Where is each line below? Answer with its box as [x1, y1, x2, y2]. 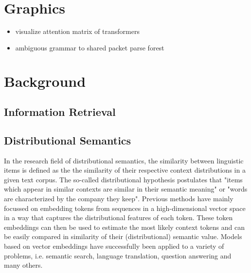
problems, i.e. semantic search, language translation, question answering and [4, 250, 232, 260]
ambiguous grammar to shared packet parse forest [15, 42, 164, 52]
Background [4, 71, 86, 91]
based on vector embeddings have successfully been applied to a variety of [4, 241, 224, 251]
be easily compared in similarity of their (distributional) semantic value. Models [4, 231, 242, 241]
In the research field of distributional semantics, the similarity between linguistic [4, 155, 244, 165]
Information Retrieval [4, 104, 116, 119]
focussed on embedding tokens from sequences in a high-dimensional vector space [4, 203, 246, 213]
